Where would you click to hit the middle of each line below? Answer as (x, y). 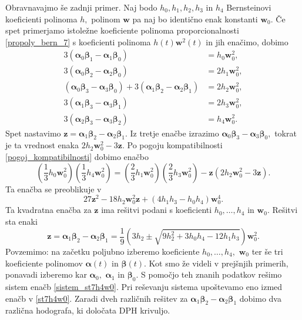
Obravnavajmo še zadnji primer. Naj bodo (81, 7)
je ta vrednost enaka (42, 145)
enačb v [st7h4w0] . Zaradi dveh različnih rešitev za (97, 298)
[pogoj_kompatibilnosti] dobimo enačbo (77, 156)
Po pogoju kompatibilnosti (175, 145)
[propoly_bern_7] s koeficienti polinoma (78, 41)
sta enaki (21, 221)
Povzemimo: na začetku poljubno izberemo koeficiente (103, 251)
